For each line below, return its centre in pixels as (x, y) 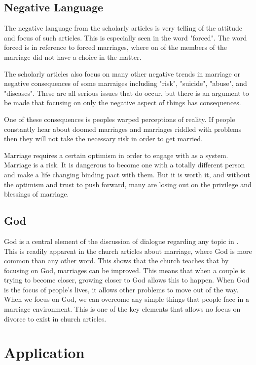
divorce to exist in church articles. (55, 318)
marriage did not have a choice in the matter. (73, 57)
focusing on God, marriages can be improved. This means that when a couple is (125, 270)
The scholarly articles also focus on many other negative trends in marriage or (122, 73)
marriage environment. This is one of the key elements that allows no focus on (122, 309)
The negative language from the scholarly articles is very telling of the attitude (123, 28)
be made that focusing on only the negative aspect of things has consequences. (123, 102)
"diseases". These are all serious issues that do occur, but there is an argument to (127, 93)
